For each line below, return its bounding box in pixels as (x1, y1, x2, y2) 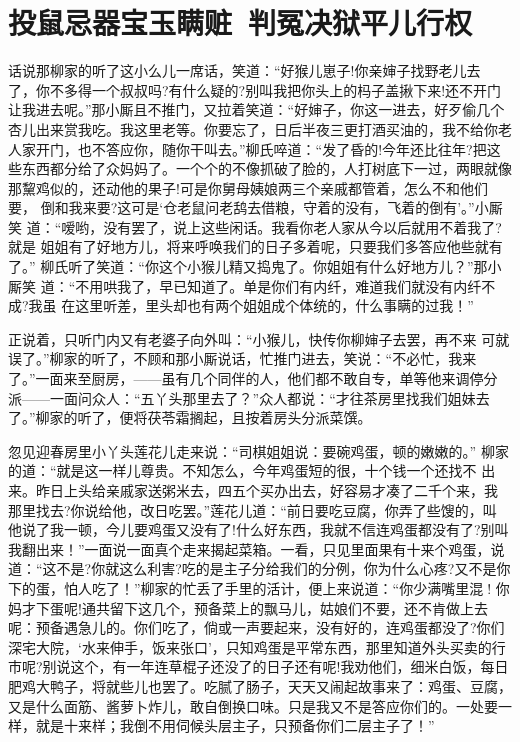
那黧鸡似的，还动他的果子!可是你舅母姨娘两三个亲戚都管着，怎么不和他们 (8, 177, 488, 198)
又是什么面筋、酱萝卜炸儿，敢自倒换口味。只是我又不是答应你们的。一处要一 (8, 695, 512, 716)
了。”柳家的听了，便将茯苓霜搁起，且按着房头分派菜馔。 (8, 407, 372, 428)
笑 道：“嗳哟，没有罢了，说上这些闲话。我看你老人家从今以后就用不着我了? (8, 216, 502, 237)
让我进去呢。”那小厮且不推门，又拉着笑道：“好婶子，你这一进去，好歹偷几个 (8, 99, 505, 120)
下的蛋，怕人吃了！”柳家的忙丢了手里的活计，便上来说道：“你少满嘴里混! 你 (8, 577, 510, 598)
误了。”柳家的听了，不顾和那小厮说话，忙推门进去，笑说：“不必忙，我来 (8, 348, 477, 369)
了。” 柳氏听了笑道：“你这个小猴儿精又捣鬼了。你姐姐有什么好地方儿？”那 (8, 256, 488, 277)
